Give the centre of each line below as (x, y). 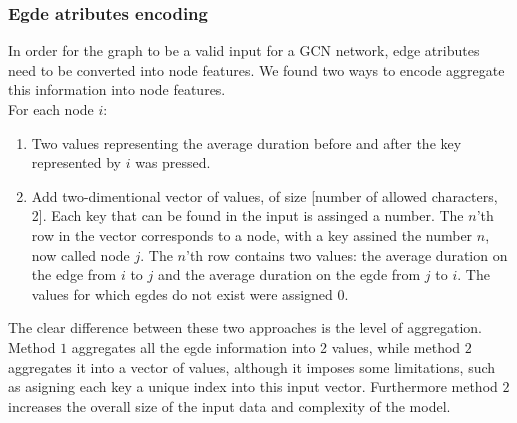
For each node (51, 109)
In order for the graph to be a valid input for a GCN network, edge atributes (244, 50)
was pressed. (173, 162)
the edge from (74, 274)
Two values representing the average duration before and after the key (246, 142)
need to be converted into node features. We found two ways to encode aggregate (256, 69)
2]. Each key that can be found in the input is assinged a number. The (247, 215)
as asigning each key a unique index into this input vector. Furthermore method (253, 386)
